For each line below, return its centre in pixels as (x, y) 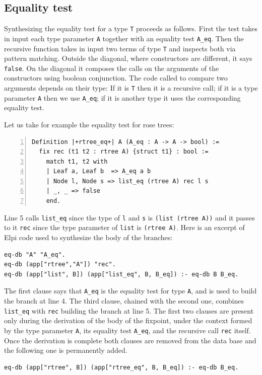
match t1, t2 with (77, 161)
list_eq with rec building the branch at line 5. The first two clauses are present (129, 310)
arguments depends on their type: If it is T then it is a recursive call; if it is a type (131, 88)
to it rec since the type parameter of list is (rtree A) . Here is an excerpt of (124, 227)
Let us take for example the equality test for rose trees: (89, 124)
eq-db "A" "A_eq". (35, 254)
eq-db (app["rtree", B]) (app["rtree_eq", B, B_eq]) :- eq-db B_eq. (121, 367)
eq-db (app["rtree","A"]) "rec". (60, 265)
